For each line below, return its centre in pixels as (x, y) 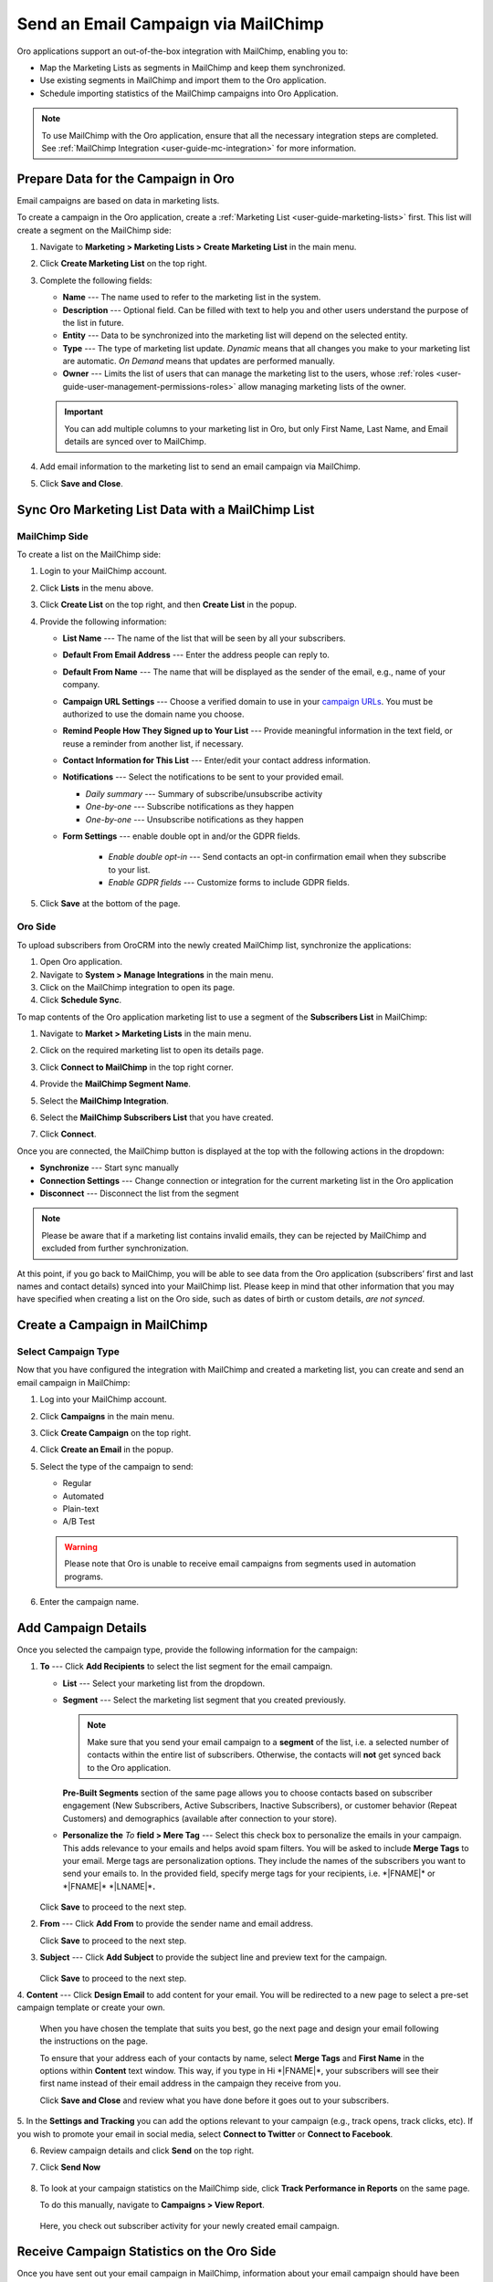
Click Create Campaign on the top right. (115, 1433)
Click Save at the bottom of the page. (110, 903)
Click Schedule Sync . (81, 1000)
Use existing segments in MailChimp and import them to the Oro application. (183, 80)
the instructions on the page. (94, 2041)
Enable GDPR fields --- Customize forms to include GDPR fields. (229, 883)
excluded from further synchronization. (115, 1248)
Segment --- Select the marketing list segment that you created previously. (204, 1700)
